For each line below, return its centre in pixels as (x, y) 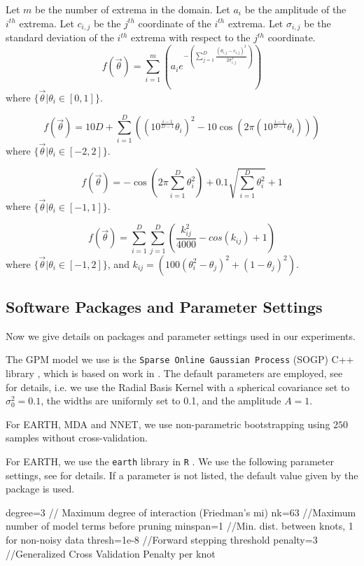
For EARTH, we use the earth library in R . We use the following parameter (170, 461)
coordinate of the (175, 23)
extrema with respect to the (191, 37)
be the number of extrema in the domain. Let (133, 9)
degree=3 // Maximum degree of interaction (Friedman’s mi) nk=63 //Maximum (181, 512)
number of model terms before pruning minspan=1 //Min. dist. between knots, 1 (180, 526)
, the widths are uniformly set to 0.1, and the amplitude (161, 401)
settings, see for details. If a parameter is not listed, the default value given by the (182, 475)
